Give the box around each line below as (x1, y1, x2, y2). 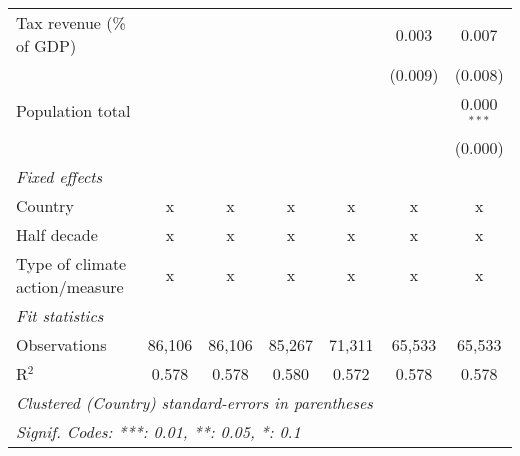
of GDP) (16, 34, 77, 57)
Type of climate (16, 251, 127, 275)
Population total (16, 99, 131, 123)
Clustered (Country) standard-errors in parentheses (16, 390, 373, 414)
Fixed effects (16, 164, 103, 188)
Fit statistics (16, 303, 104, 327)
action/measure (16, 274, 124, 298)
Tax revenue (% (16, 11, 126, 34)
